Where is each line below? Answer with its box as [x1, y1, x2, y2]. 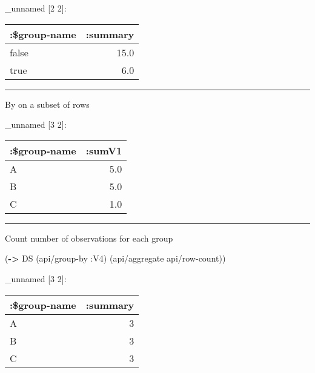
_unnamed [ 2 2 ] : [5, 2, 67, 14]
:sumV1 [85, 143, 122, 157]
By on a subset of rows [5, 97, 90, 110]
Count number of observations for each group [5, 231, 173, 244]
